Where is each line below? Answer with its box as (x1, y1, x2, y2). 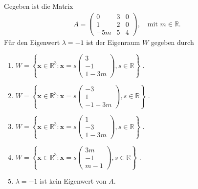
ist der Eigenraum (86, 37, 140, 47)
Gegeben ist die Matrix (4, 1, 73, 11)
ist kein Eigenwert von (40, 176, 107, 186)
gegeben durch (151, 37, 194, 47)
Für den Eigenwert (4, 37, 60, 47)
